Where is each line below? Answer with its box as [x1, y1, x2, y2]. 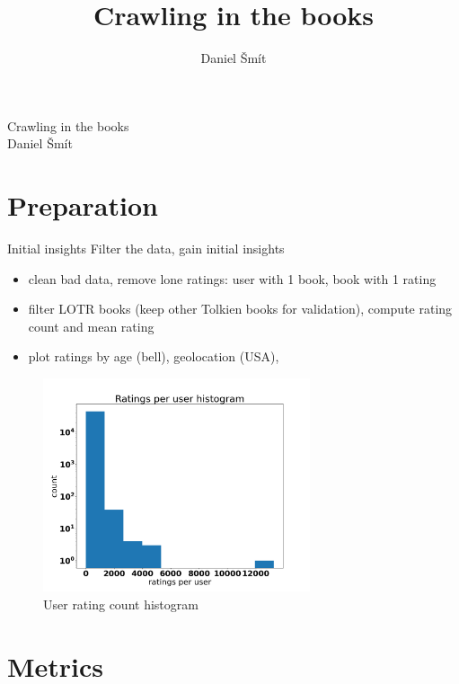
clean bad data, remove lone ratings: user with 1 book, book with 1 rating [28, 269, 437, 288]
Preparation [7, 187, 158, 224]
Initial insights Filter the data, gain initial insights [7, 239, 285, 258]
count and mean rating [28, 316, 154, 335]
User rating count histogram [43, 594, 199, 613]
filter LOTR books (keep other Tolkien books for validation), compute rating [28, 299, 453, 318]
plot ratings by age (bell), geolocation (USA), [28, 347, 279, 366]
